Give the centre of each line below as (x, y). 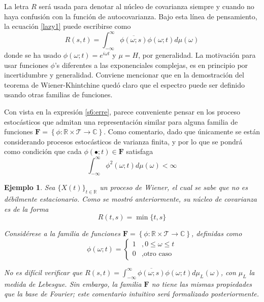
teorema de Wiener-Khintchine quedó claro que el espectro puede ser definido (124, 84)
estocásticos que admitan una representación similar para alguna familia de (121, 121)
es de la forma (26, 209)
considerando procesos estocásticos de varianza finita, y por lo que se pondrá (123, 141)
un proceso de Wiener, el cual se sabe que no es (174, 187)
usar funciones (26, 65)
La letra (16, 6)
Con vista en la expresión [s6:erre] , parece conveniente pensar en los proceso (122, 112)
